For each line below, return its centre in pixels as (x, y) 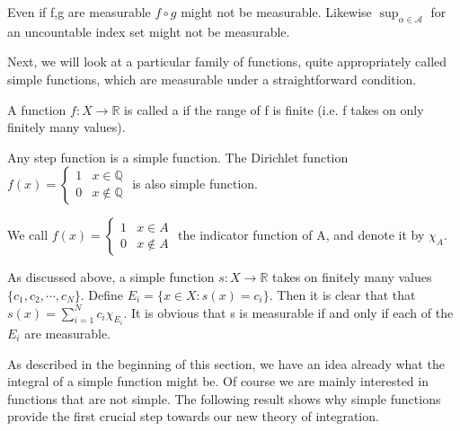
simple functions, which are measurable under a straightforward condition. (212, 79)
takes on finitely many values (352, 277)
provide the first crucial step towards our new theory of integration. (193, 416)
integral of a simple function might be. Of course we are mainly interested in (218, 381)
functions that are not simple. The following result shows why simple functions (224, 398)
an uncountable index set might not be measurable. (149, 31)
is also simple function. (195, 184)
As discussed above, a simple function (111, 277)
